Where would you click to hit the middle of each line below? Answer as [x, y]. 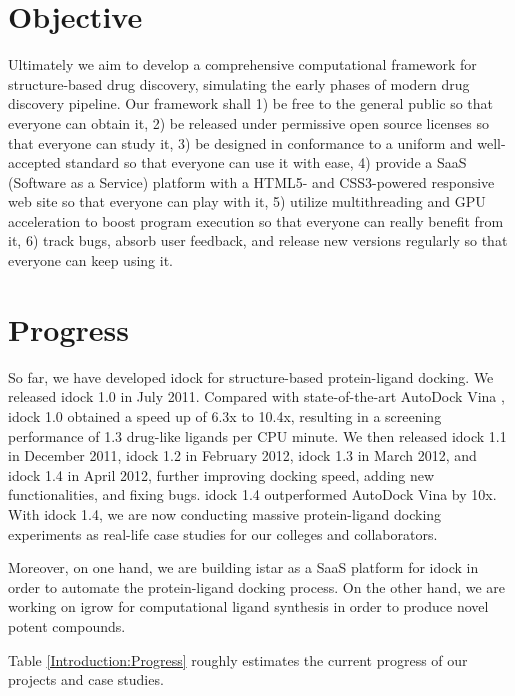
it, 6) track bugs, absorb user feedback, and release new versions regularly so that [258, 240]
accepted [34, 162]
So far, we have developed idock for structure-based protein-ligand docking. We [251, 376]
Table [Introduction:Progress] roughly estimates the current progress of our [238, 659]
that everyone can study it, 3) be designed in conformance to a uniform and [240, 142]
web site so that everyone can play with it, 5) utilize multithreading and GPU [247, 201]
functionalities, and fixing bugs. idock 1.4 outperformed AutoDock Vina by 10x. [252, 494]
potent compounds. [67, 625]
